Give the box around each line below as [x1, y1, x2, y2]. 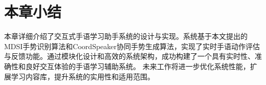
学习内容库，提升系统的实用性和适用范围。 [11, 71, 154, 81]
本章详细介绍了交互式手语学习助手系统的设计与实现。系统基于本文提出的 [4, 31, 248, 41]
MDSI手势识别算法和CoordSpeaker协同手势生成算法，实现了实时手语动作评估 [4, 40, 260, 51]
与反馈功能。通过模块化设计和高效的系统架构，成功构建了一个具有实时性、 [4, 51, 255, 61]
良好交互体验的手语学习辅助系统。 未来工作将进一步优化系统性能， [25, 60, 250, 71]
